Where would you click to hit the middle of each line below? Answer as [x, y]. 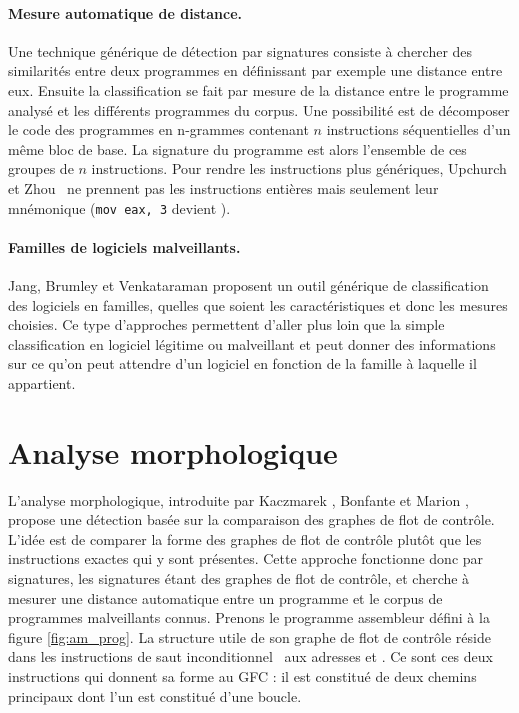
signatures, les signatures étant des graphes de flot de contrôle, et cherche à [239, 578]
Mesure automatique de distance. [125, 12]
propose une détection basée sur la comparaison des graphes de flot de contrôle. [251, 519]
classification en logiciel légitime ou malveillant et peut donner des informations [252, 343]
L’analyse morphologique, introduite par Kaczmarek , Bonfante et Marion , [238, 499]
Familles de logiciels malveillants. [124, 246]
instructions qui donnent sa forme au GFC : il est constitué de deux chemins [242, 676]
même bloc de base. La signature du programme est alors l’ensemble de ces [237, 148]
